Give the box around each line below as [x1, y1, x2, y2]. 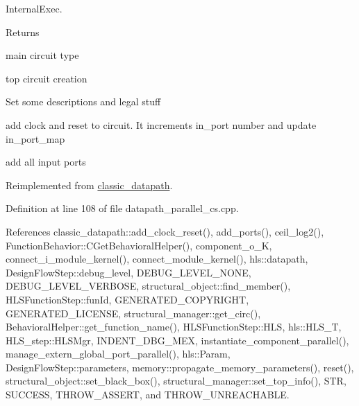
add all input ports [6, 155, 86, 169]
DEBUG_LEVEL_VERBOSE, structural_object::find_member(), [6, 279, 291, 293]
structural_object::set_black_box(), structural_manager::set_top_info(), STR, [6, 373, 347, 388]
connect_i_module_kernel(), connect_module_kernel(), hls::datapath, [6, 251, 308, 266]
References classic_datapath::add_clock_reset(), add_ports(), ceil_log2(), [6, 224, 324, 238]
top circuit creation [6, 71, 87, 85]
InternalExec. [6, 1, 62, 15]
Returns [6, 24, 40, 39]
